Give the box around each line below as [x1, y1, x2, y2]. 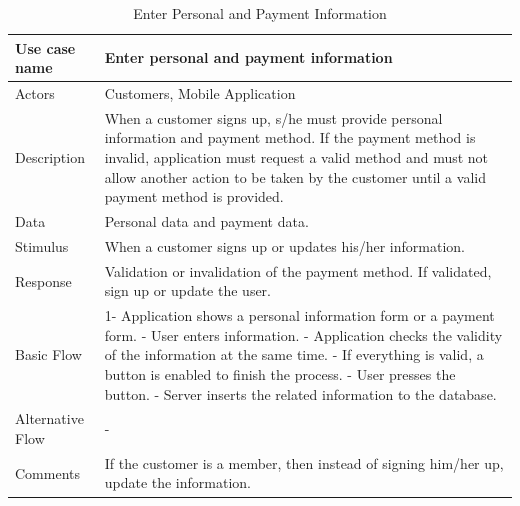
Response [15, 270, 72, 291]
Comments [15, 462, 81, 483]
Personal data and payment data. [104, 211, 309, 232]
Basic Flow [15, 344, 82, 365]
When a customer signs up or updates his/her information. [104, 235, 465, 256]
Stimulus [15, 235, 69, 256]
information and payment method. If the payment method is [104, 127, 476, 148]
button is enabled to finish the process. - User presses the [104, 364, 456, 384]
